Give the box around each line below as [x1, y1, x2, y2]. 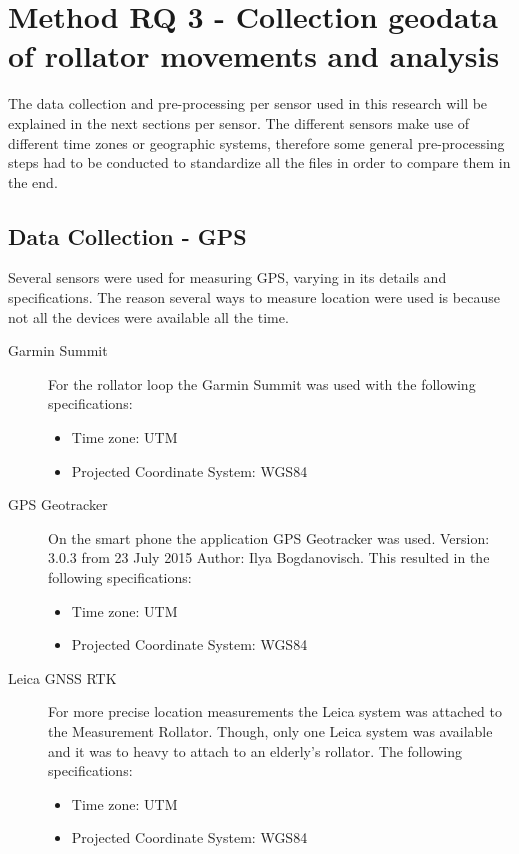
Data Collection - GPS [8, 220, 247, 251]
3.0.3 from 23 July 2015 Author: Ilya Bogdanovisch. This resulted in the [48, 547, 490, 568]
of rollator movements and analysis [8, 35, 500, 76]
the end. [8, 171, 58, 192]
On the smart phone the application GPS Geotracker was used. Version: [48, 527, 490, 548]
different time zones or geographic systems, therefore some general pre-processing [8, 132, 505, 153]
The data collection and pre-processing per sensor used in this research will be [8, 93, 488, 114]
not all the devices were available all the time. [8, 306, 289, 327]
